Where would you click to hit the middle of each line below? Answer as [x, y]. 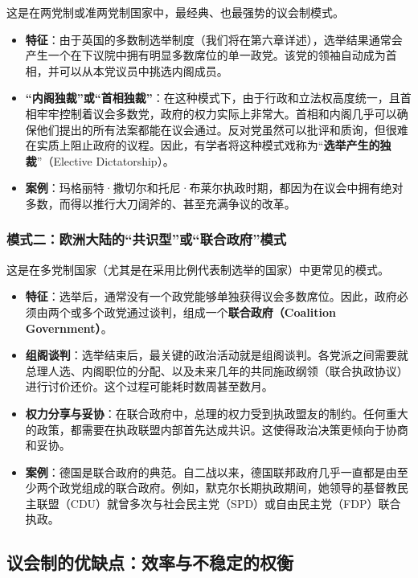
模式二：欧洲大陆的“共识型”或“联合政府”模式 [147, 239]
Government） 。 [69, 328]
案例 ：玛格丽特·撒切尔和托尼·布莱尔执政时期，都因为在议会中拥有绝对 [214, 188]
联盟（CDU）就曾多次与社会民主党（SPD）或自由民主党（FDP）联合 [219, 503]
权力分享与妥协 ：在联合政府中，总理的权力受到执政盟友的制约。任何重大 [217, 413]
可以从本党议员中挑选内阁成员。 [143, 70]
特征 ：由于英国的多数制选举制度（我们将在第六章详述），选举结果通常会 [214, 39]
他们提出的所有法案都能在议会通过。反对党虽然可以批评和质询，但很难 [222, 129]
